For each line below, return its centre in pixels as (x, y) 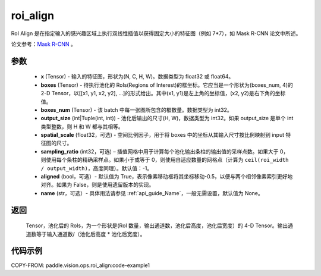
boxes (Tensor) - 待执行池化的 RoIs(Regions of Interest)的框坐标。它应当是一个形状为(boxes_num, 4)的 (167, 85)
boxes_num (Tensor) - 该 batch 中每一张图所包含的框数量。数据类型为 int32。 (136, 109)
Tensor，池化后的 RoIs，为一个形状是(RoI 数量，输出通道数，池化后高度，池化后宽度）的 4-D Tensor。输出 (157, 225)
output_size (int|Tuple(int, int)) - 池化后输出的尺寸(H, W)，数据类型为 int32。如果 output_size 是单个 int (167, 118)
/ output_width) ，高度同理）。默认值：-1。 (97, 168)
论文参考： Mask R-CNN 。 (44, 44)
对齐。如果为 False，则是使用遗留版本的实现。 (97, 185)
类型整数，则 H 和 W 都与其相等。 (82, 126)
